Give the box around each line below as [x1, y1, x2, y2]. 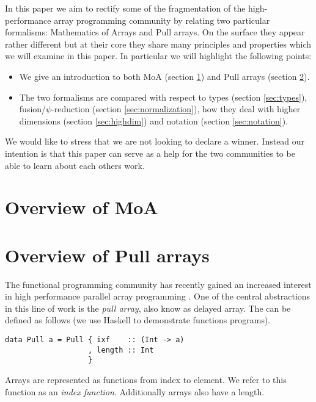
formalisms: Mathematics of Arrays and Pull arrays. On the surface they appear [5, 26, 305, 38]
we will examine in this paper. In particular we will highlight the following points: [5, 49, 312, 62]
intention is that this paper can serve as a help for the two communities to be [5, 146, 295, 159]
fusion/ [19, 102, 46, 115]
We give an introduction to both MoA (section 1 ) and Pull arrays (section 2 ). [19, 70, 310, 82]
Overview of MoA [5, 195, 158, 220]
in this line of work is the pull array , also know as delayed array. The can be [5, 301, 291, 314]
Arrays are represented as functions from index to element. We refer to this [5, 373, 287, 386]
